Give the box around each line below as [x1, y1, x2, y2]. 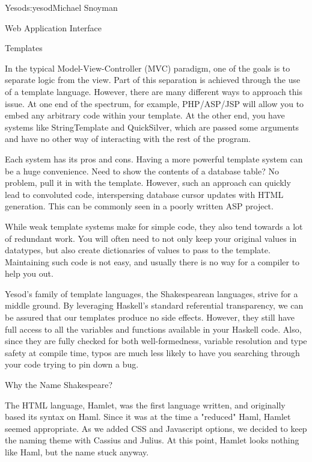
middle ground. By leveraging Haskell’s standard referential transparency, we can [5, 299, 304, 312]
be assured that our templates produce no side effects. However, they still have [5, 311, 295, 324]
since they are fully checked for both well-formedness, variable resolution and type [5, 334, 307, 347]
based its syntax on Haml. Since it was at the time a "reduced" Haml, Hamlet [5, 410, 291, 423]
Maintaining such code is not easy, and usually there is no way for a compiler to [5, 255, 300, 268]
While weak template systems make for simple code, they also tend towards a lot [5, 220, 303, 232]
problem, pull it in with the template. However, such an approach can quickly [5, 176, 291, 189]
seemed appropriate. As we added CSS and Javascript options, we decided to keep [5, 422, 307, 434]
